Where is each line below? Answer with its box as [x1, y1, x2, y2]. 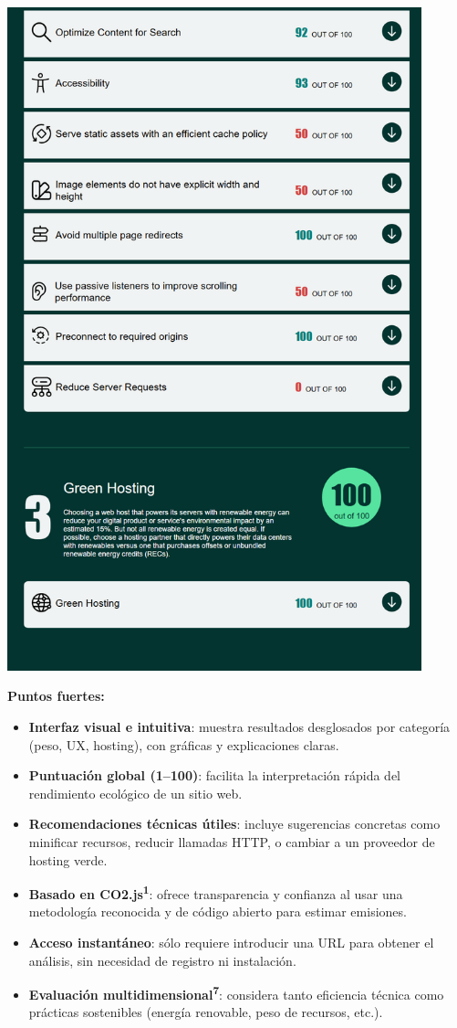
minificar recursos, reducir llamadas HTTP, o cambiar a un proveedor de [28, 832, 435, 851]
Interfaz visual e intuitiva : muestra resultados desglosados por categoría [28, 716, 451, 736]
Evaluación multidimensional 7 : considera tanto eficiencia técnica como [28, 982, 444, 1003]
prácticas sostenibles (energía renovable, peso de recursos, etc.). [28, 1002, 383, 1022]
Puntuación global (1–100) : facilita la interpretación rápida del [28, 766, 401, 785]
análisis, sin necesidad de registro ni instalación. [28, 950, 296, 970]
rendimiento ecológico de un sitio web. [28, 783, 243, 802]
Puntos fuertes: [7, 686, 105, 705]
